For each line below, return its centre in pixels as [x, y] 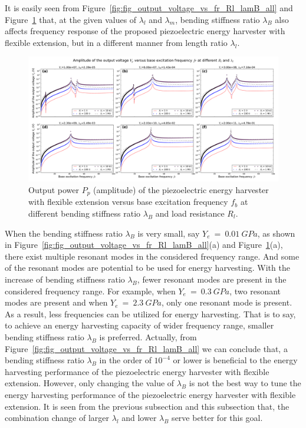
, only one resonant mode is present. [227, 302]
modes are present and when [56, 302]
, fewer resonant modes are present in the [212, 279]
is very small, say [169, 233]
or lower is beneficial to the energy [235, 360]
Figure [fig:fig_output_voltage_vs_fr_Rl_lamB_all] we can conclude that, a [146, 348]
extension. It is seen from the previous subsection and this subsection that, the [147, 406]
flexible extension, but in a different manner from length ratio [116, 42]
